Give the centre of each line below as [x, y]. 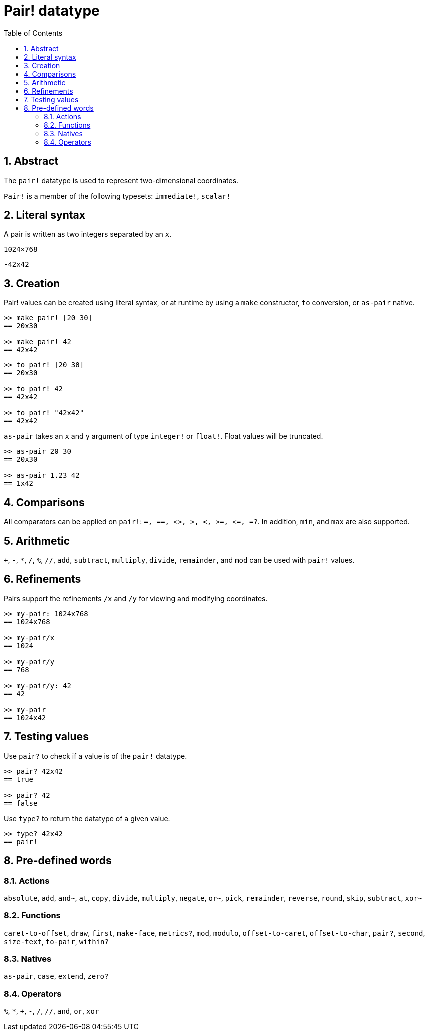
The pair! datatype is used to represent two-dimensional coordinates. [121, 180]
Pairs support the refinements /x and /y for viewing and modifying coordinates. [136, 598]
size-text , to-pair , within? [56, 941]
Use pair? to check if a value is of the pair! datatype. [96, 756]
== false [21, 803]
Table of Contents [33, 33]
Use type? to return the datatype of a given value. [87, 818]
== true [19, 779]
